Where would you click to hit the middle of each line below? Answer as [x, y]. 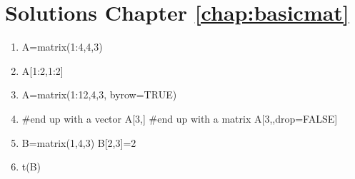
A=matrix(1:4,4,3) [62, 47]
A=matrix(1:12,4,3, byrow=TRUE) [99, 94]
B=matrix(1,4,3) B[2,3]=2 [79, 142]
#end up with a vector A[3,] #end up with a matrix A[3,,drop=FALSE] [180, 118]
